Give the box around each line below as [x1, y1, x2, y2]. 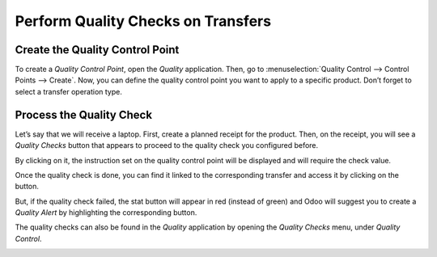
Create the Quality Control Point [15, 43, 180, 57]
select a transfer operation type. [15, 86, 123, 96]
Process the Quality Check [15, 107, 153, 121]
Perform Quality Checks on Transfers [15, 12, 271, 30]
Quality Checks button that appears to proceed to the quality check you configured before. [15, 141, 319, 150]
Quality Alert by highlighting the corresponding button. [15, 208, 197, 217]
